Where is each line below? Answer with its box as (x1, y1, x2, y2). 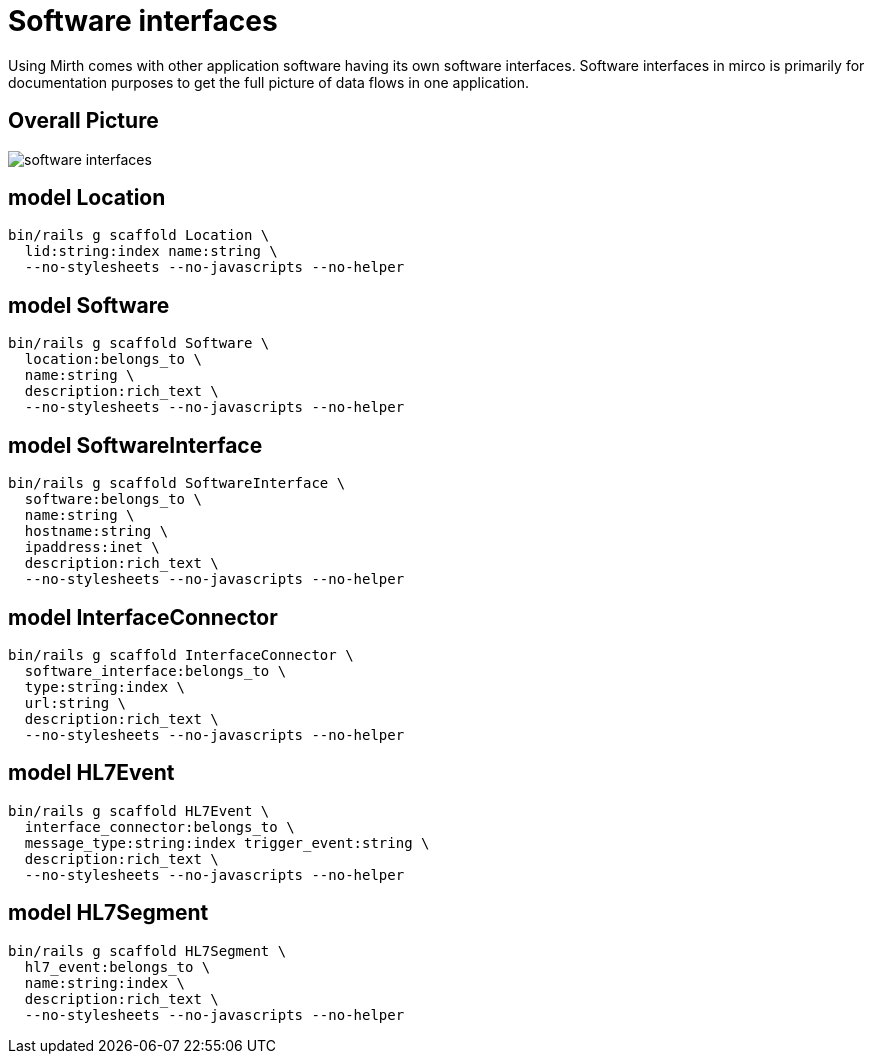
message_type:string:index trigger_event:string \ (24, 834, 430, 851)
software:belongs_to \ (24, 491, 202, 508)
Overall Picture (8, 108, 159, 134)
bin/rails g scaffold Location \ (8, 227, 270, 244)
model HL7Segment (8, 900, 209, 926)
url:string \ (24, 694, 127, 711)
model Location (8, 185, 166, 211)
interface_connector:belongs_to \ (24, 818, 295, 835)
